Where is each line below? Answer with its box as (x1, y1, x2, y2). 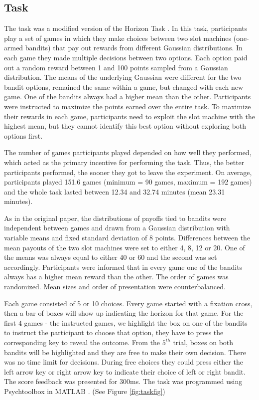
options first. (4, 130, 43, 141)
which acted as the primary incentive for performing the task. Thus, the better (4, 157, 245, 167)
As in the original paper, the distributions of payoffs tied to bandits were (4, 212, 227, 223)
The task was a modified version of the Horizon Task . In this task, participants (4, 23, 248, 33)
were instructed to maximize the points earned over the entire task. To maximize (4, 101, 251, 111)
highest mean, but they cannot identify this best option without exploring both (4, 121, 247, 131)
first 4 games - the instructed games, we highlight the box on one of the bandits (4, 317, 248, 328)
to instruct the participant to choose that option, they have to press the (4, 327, 224, 338)
